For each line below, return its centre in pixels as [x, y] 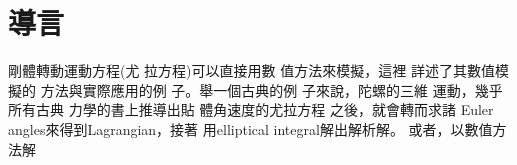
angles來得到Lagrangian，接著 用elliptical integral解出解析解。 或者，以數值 [250, 128]
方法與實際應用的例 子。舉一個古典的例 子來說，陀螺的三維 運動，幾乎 [271, 89]
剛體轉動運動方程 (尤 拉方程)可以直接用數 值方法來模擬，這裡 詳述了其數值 [251, 70]
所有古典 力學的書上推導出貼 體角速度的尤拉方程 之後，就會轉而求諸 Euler [251, 109]
